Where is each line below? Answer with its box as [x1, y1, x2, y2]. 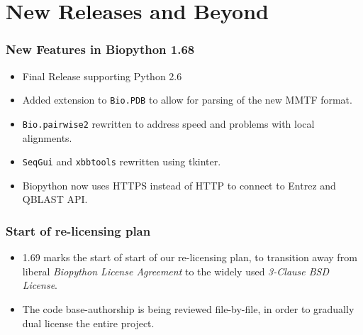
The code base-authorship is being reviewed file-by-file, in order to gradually [22, 301, 354, 316]
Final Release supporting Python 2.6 [22, 68, 182, 83]
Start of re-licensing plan [6, 221, 151, 239]
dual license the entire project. [22, 315, 155, 330]
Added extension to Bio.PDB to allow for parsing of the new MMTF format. [22, 92, 352, 107]
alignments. [22, 130, 72, 145]
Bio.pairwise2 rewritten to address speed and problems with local [22, 116, 315, 131]
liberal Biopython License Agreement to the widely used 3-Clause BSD [22, 263, 330, 278]
